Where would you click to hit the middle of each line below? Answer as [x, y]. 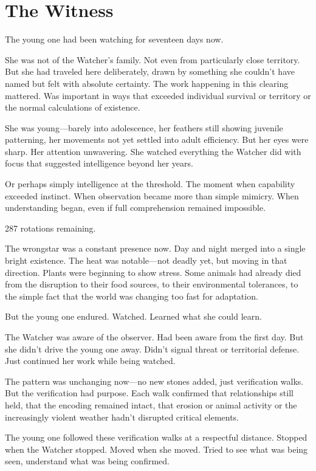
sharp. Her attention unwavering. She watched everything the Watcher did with [153, 151]
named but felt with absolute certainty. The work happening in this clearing [147, 83]
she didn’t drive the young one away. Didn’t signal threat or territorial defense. [152, 349]
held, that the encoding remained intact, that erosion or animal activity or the [151, 404]
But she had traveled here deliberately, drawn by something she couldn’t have [150, 71]
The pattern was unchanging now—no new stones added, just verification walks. [154, 381]
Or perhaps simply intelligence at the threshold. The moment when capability [150, 184]
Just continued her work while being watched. [90, 361]
